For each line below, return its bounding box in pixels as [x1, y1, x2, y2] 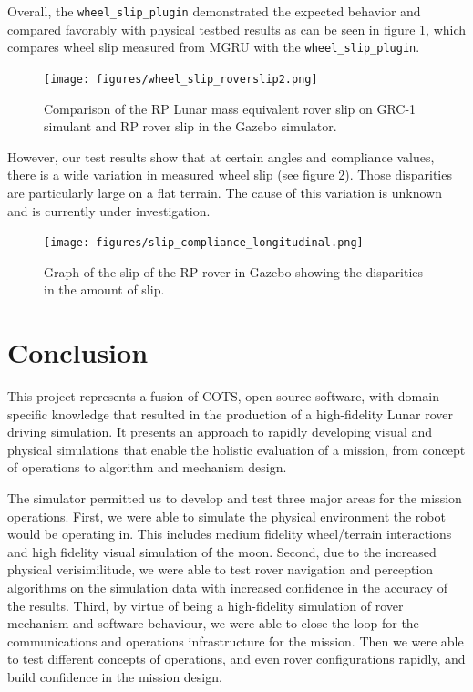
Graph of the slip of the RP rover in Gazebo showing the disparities [44, 262, 424, 281]
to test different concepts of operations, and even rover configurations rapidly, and [7, 649, 466, 668]
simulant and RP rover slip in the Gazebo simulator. [44, 117, 337, 136]
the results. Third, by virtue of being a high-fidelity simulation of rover [7, 595, 404, 615]
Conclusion [7, 334, 149, 371]
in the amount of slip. [44, 280, 165, 299]
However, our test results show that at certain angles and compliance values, [7, 147, 435, 166]
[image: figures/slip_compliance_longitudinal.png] [44, 236, 364, 250]
